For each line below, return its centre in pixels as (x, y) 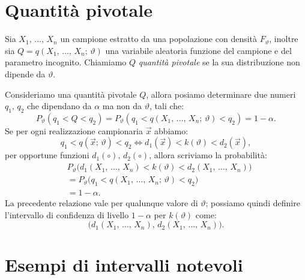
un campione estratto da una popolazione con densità (159, 39)
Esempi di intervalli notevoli (124, 265)
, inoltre (284, 39)
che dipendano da (59, 106)
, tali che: (167, 106)
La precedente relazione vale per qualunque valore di (101, 202)
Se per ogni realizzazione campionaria (74, 130)
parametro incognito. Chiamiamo (66, 62)
